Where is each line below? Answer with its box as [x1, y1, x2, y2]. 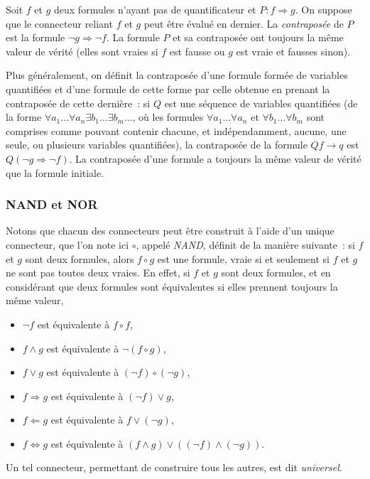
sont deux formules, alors [25, 251, 134, 266]
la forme [6, 109, 42, 124]
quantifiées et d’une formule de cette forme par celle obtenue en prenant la [6, 81, 330, 96]
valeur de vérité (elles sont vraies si [6, 43, 158, 58]
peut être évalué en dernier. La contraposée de [143, 16, 344, 31]
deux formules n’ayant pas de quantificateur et [54, 2, 256, 16]
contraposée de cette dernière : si [6, 95, 151, 110]
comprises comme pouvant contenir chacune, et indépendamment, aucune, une [6, 123, 347, 138]
